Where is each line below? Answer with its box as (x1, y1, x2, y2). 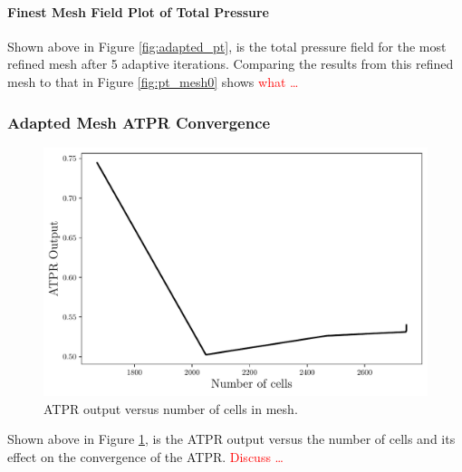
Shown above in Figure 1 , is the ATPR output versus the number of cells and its (7, 429, 456, 448)
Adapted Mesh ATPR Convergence (7, 111, 271, 133)
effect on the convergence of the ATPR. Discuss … (7, 447, 284, 466)
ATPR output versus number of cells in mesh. (43, 399, 298, 418)
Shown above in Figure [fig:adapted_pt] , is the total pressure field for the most (7, 36, 447, 55)
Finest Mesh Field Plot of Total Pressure (7, 2, 269, 21)
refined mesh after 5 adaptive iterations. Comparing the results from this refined (7, 54, 454, 73)
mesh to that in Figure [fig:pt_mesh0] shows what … (7, 72, 299, 91)
